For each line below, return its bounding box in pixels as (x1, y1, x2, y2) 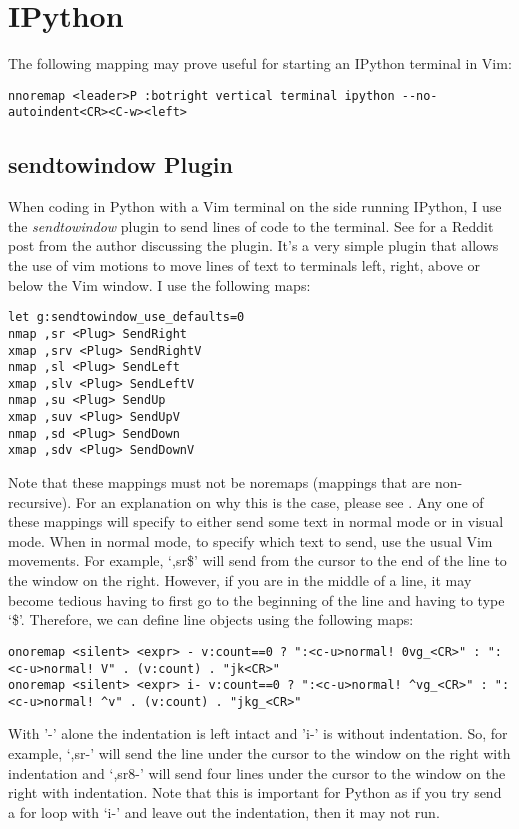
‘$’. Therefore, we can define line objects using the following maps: (8, 609, 414, 630)
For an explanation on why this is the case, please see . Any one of (75, 491, 484, 512)
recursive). (8, 491, 72, 512)
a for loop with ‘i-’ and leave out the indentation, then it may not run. (8, 801, 440, 822)
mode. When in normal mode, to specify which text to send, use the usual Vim (8, 530, 493, 551)
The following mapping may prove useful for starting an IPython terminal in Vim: (8, 53, 512, 74)
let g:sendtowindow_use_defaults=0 (8, 310, 245, 325)
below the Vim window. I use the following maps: (8, 274, 311, 295)
